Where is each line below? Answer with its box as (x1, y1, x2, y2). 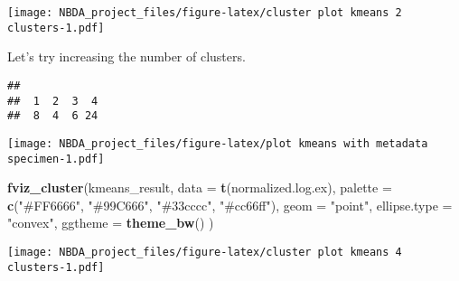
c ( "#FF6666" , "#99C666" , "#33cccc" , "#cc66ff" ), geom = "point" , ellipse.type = (7, 195, 453, 214)
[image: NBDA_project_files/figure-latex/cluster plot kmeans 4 (7, 245, 402, 258)
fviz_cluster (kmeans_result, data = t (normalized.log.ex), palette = (7, 178, 392, 197)
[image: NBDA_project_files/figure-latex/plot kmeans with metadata (7, 136, 428, 150)
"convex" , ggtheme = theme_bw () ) (7, 213, 214, 232)
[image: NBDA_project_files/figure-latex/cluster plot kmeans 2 (7, 6, 402, 19)
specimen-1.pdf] (7, 152, 105, 165)
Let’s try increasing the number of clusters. (7, 47, 246, 66)
